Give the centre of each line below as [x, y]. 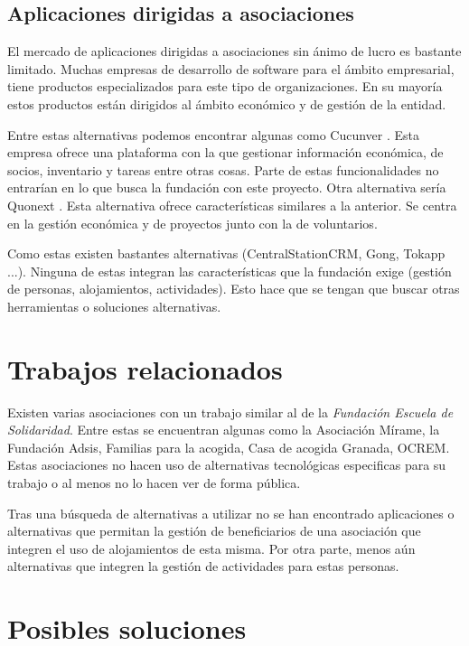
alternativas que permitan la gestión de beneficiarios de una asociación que [214, 531]
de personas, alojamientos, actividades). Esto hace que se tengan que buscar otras [234, 289]
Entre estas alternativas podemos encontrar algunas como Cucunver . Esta [214, 134]
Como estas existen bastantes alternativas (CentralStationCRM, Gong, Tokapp [226, 253]
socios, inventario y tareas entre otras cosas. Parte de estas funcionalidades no [223, 169]
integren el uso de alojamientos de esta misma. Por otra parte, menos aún [211, 548]
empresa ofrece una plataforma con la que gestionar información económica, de [225, 152]
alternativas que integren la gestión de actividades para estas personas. [203, 566]
